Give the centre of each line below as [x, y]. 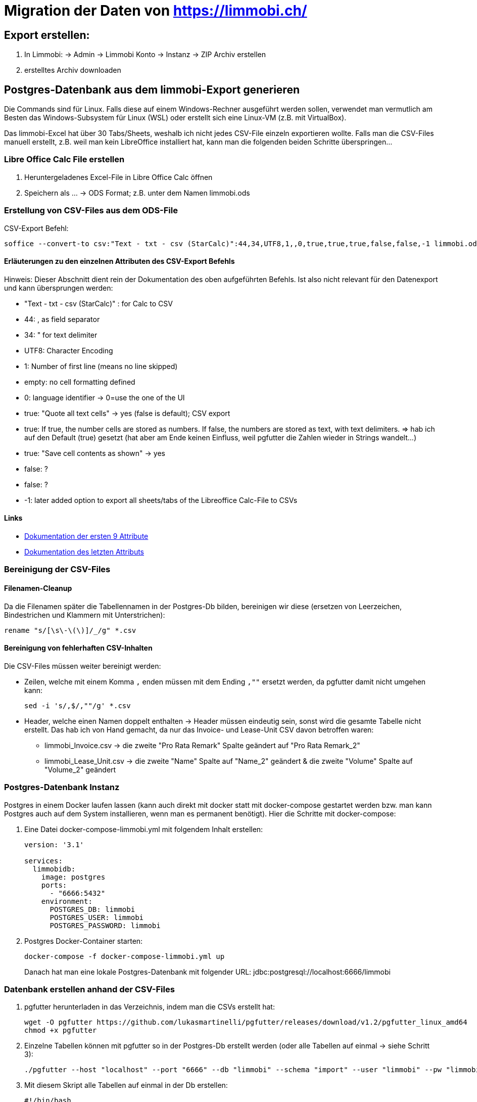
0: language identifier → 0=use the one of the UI [105, 397]
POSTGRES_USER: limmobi [97, 917]
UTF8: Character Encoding [69, 350]
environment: [67, 901]
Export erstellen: [47, 35]
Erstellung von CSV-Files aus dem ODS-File [91, 211]
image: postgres [73, 877]
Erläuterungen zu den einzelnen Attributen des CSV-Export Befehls [120, 261]
